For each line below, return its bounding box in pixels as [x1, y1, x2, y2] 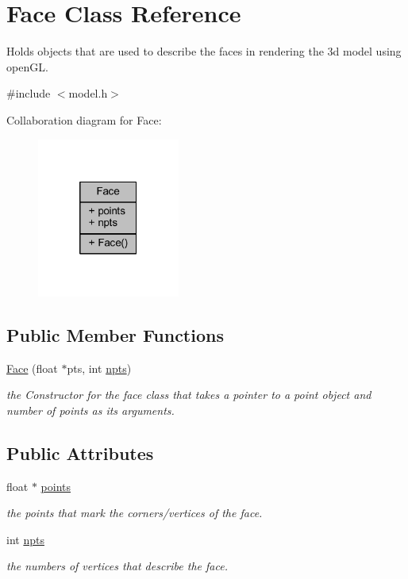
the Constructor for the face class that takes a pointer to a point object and [6, 386, 371, 403]
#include [6, 85, 51, 102]
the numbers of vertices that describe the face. [6, 558, 228, 574]
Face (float [6, 359, 58, 376]
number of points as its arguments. [6, 401, 175, 418]
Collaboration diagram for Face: [6, 111, 162, 128]
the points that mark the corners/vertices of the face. [6, 504, 263, 521]
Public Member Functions [6, 322, 224, 347]
